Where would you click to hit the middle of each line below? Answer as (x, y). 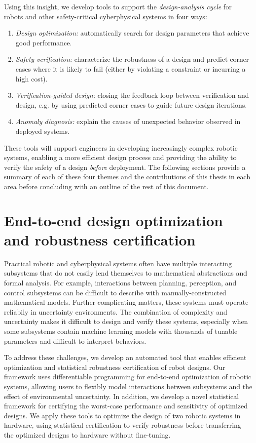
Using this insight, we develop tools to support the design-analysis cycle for (118, 6)
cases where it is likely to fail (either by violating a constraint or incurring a (130, 68)
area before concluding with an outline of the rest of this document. (106, 186)
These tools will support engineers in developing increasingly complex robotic (121, 147)
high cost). (32, 78)
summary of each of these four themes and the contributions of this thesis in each (127, 177)
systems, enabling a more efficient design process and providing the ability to (120, 157)
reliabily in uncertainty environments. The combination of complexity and (116, 311)
